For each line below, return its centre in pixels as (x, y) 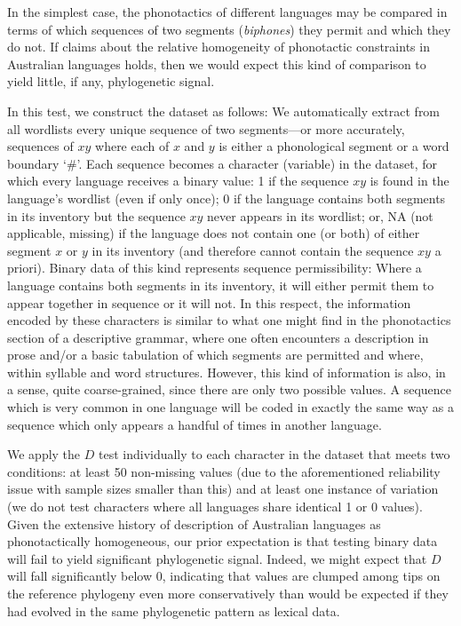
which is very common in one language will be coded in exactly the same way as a (231, 407)
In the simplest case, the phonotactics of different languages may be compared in (227, 12)
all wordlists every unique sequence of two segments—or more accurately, (206, 128)
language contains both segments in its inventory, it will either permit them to (221, 285)
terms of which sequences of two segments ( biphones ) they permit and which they (229, 29)
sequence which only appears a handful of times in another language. (195, 424)
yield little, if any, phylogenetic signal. (111, 81)
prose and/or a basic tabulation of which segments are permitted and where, (215, 355)
